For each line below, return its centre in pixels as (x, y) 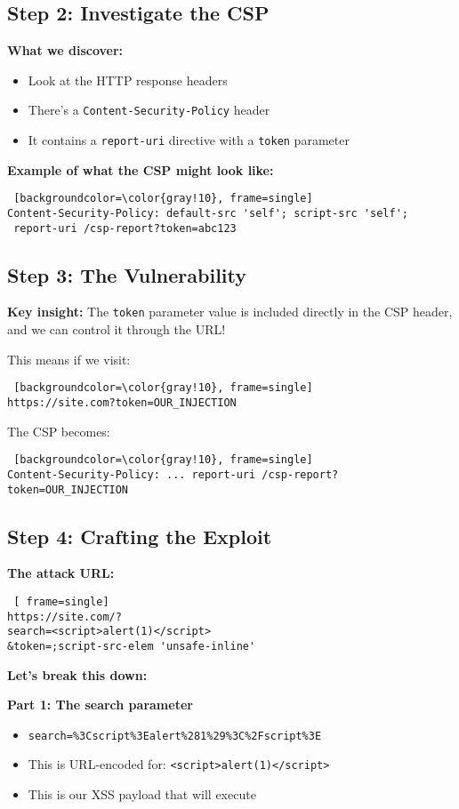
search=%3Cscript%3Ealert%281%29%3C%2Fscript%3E (175, 736)
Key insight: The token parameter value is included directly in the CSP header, (230, 312)
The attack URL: (61, 573)
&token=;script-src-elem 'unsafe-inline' (132, 646)
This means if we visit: (69, 359)
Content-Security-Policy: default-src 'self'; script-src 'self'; (208, 213)
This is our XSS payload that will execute (142, 794)
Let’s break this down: (77, 674)
